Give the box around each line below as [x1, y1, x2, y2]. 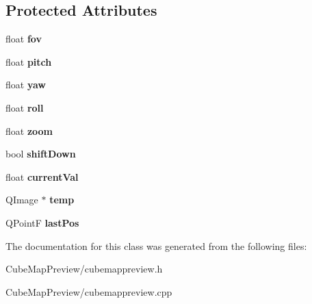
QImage [5, 192, 38, 207]
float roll [5, 100, 44, 114]
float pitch [5, 54, 52, 68]
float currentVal [5, 169, 79, 183]
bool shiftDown [5, 147, 76, 161]
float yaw [5, 77, 46, 92]
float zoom [5, 123, 53, 138]
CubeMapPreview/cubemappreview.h [5, 262, 163, 276]
